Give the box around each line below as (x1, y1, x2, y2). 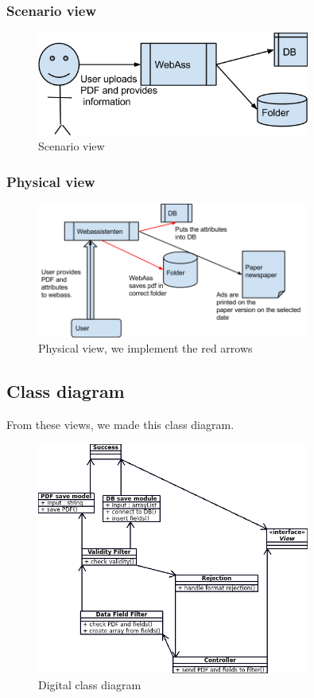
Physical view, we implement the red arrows (38, 340, 253, 357)
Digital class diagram (38, 676, 141, 692)
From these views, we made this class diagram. (6, 416, 235, 433)
